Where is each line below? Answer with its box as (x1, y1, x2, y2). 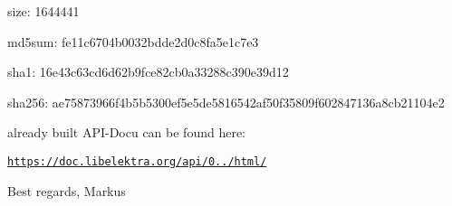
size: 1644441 (7, 2, 80, 20)
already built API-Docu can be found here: (7, 123, 246, 142)
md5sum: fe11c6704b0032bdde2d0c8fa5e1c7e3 (7, 32, 259, 51)
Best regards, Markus (7, 181, 126, 200)
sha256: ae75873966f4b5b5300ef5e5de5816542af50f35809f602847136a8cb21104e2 (7, 92, 445, 111)
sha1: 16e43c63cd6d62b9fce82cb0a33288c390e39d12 (7, 62, 289, 81)
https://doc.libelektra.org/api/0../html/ (7, 154, 267, 168)
